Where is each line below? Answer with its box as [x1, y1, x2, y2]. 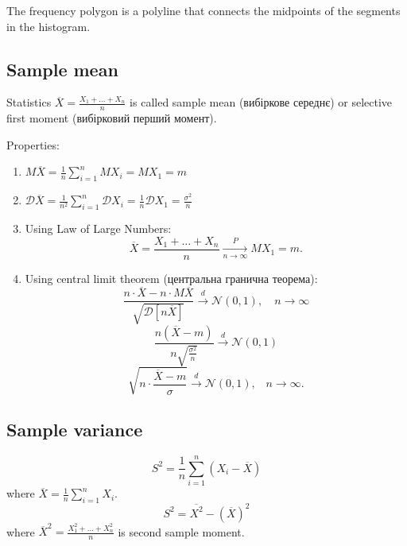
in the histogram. [6, 17, 91, 34]
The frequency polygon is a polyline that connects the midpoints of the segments [6, 2, 401, 18]
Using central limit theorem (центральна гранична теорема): [25, 269, 318, 286]
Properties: [6, 136, 60, 153]
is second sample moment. [118, 523, 245, 540]
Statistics [6, 94, 52, 110]
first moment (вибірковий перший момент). [6, 110, 217, 126]
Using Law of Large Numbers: [25, 220, 172, 236]
